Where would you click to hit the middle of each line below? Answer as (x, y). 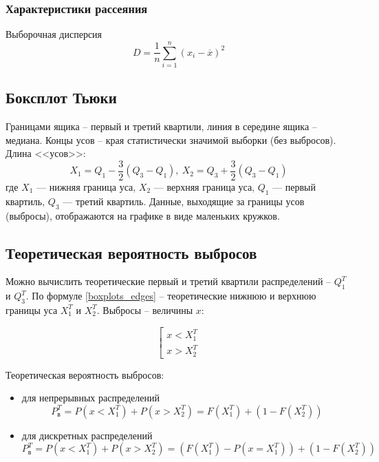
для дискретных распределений (87, 435)
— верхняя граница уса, (204, 186)
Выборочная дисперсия (54, 34)
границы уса (32, 309)
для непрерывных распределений (90, 398)
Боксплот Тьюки (61, 97)
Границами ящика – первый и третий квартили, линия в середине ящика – (161, 126)
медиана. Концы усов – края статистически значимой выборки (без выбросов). (171, 139)
